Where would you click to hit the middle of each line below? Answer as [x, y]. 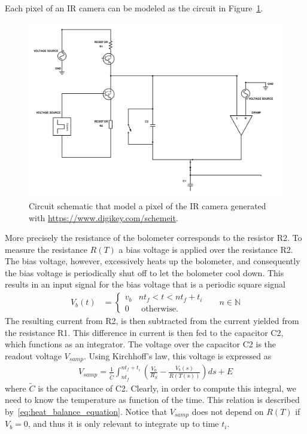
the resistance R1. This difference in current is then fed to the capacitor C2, [144, 332]
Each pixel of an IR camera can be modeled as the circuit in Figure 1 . [134, 8]
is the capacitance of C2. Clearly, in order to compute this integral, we [167, 388]
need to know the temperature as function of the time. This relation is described [152, 400]
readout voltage [33, 355]
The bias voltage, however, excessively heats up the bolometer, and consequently [153, 261]
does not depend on [228, 411]
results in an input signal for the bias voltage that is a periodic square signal [145, 284]
